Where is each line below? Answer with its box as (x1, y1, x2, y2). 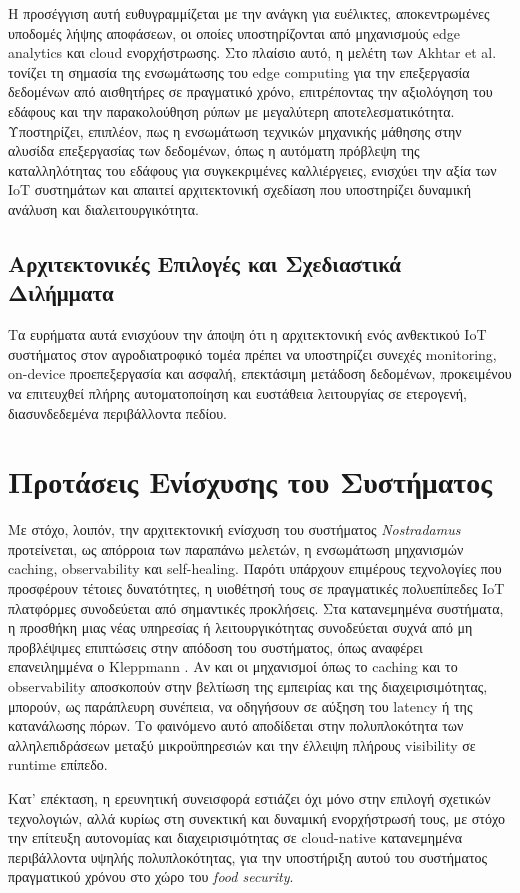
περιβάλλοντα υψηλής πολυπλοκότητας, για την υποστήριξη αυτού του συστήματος (8, 846, 488, 867)
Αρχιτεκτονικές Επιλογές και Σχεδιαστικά (8, 247, 401, 278)
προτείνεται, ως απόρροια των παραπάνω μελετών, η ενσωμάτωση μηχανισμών (8, 538, 464, 559)
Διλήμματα (8, 277, 114, 308)
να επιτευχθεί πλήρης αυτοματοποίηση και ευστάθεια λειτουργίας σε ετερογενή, (8, 382, 467, 403)
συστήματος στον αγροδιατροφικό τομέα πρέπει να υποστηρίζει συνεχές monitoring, (8, 343, 497, 364)
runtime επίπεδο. (8, 754, 108, 775)
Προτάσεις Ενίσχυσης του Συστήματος (8, 461, 493, 502)
